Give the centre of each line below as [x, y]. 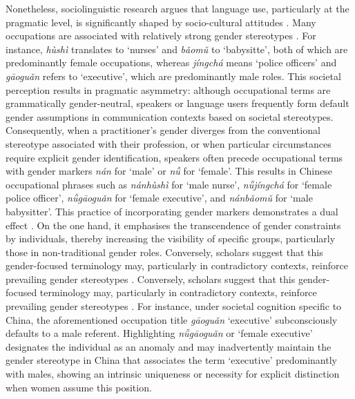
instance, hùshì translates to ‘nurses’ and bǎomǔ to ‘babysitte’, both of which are [177, 49]
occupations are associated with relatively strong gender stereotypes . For [161, 36]
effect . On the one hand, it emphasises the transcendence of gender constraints [173, 225]
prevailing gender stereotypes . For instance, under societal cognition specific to [174, 306]
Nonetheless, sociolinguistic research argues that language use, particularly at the [177, 8]
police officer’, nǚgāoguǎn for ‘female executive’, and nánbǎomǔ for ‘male [159, 198]
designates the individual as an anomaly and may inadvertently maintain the [169, 346]
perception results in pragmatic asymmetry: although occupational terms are [168, 89]
